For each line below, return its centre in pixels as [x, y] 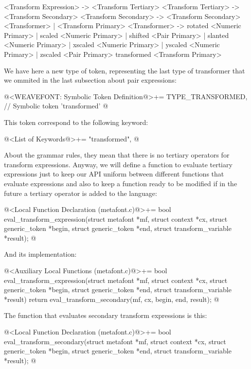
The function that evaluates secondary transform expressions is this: [106, 315]
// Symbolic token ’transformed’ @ [56, 106]
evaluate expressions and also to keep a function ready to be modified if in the [121, 183]
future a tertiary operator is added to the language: [81, 193]
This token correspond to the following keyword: [76, 122]
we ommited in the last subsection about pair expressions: [90, 80]
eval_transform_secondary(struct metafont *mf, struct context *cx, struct [115, 341]
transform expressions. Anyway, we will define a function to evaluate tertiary [118, 164]
